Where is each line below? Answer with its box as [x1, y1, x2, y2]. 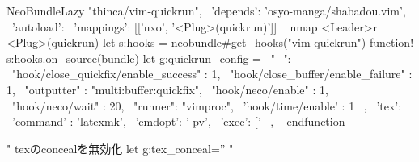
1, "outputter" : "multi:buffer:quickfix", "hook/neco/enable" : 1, [6, 81, 328, 98]
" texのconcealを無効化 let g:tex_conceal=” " [6, 139, 234, 156]
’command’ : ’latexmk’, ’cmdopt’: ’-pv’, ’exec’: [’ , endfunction [11, 113, 345, 130]
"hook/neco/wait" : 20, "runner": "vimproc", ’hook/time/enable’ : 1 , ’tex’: [11, 97, 402, 114]
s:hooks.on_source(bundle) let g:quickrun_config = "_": [6, 49, 291, 66]
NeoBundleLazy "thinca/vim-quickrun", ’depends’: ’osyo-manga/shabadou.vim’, [6, 2, 406, 19]
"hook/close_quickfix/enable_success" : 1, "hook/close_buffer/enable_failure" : [11, 65, 413, 82]
